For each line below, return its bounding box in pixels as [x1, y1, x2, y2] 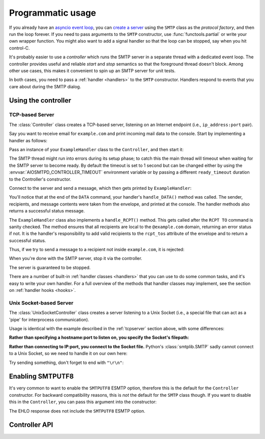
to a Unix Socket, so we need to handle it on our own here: [9, 351, 128, 357]
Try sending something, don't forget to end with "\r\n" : [9, 360, 124, 365]
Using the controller [9, 96, 71, 105]
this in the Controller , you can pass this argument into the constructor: [9, 399, 157, 405]
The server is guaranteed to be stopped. [9, 264, 91, 270]
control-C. [9, 45, 30, 51]
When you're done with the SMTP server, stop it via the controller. [9, 256, 142, 261]
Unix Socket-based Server [9, 299, 74, 306]
